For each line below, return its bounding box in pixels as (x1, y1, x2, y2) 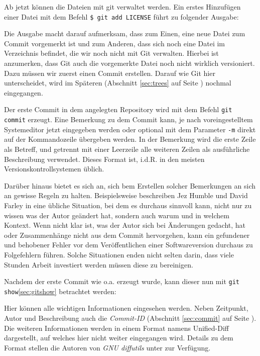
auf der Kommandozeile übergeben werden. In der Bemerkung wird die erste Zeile (4, 134, 256, 144)
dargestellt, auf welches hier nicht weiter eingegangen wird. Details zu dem (4, 332, 233, 343)
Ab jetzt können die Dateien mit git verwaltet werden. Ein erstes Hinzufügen (4, 2, 241, 12)
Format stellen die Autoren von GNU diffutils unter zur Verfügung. (4, 342, 211, 352)
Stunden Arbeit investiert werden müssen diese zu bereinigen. (4, 259, 193, 270)
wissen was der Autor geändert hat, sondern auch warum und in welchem (4, 210, 229, 220)
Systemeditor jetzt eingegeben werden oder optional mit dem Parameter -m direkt (4, 124, 256, 134)
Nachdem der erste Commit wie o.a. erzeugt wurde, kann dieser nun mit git (4, 276, 240, 287)
